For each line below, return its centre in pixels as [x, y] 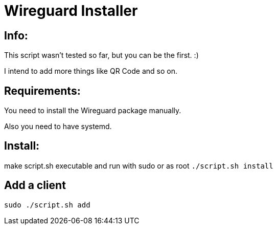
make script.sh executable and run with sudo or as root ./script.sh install [139, 165]
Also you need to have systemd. [58, 127]
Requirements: [42, 91]
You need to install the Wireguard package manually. [93, 111]
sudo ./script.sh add [47, 205]
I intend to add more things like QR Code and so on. [91, 71]
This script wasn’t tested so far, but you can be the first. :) [101, 55]
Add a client [35, 185]
